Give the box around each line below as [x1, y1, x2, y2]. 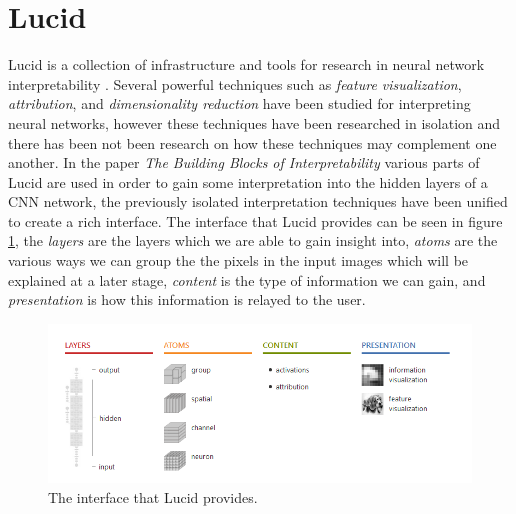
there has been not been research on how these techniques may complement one [8, 132, 497, 153]
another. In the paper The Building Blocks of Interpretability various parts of [8, 152, 480, 173]
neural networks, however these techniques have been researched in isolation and [8, 112, 501, 133]
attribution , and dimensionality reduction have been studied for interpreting [8, 93, 471, 114]
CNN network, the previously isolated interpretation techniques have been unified [8, 191, 508, 212]
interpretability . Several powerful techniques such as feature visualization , [8, 73, 462, 94]
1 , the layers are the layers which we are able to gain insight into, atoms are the [8, 230, 498, 251]
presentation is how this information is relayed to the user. [8, 289, 366, 310]
